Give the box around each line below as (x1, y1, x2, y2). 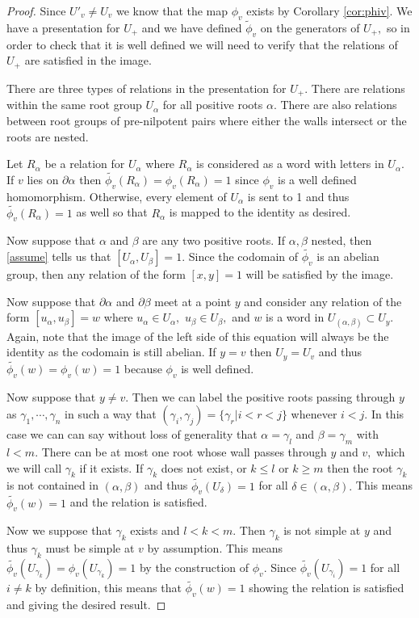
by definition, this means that (35, 579, 182, 596)
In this (371, 406, 404, 423)
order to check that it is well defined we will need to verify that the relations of (6, 36, 398, 53)
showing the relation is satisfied (249, 579, 404, 596)
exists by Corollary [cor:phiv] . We (246, 2, 413, 19)
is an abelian (316, 248, 379, 265)
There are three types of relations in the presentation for (6, 79, 287, 96)
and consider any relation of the (244, 292, 402, 309)
